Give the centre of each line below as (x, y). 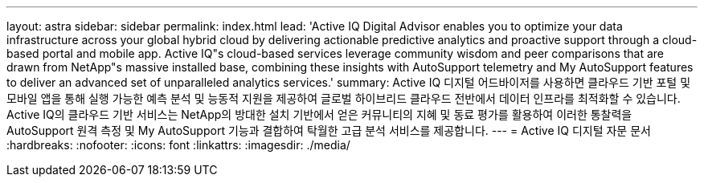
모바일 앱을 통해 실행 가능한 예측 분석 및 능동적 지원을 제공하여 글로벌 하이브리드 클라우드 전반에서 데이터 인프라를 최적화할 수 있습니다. (344, 98)
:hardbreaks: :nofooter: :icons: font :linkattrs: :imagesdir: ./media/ (178, 145)
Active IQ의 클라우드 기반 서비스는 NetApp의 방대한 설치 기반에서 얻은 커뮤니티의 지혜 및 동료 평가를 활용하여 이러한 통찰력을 (319, 114)
